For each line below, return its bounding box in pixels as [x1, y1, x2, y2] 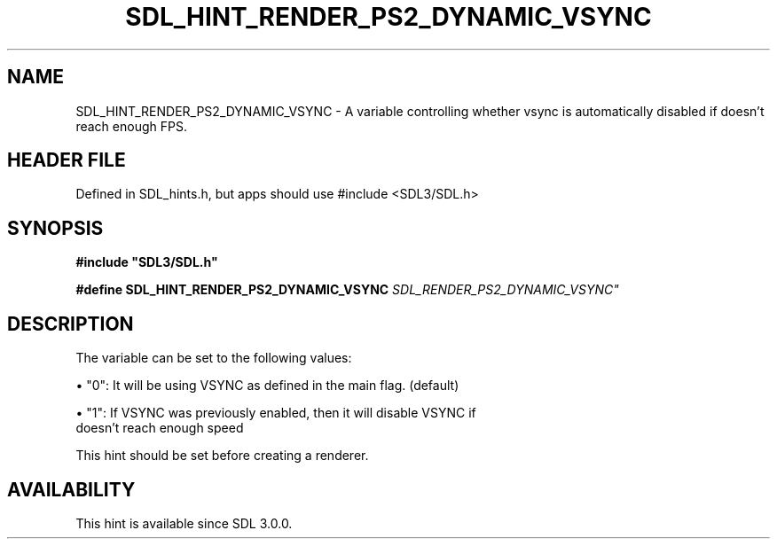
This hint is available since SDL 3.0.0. [75, 515, 293, 531]
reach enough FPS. [75, 118, 187, 134]
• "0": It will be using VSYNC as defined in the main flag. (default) [75, 378, 459, 394]
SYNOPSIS [7, 216, 104, 239]
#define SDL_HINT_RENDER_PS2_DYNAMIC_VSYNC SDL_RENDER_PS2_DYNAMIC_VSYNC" [75, 282, 619, 298]
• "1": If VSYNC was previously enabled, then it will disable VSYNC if [75, 405, 476, 421]
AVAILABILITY [7, 478, 136, 501]
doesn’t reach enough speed [75, 420, 244, 436]
